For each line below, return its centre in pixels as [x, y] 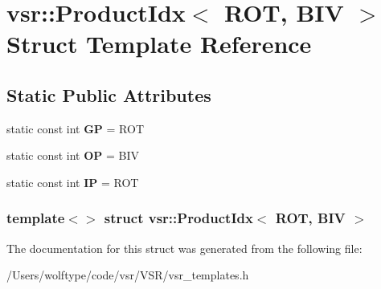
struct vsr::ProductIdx [178, 218]
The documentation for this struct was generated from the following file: [184, 248]
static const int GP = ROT [76, 128]
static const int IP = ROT [73, 182]
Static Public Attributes [109, 94]
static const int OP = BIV [73, 155]
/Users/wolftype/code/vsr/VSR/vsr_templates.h [128, 275]
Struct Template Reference [159, 44]
